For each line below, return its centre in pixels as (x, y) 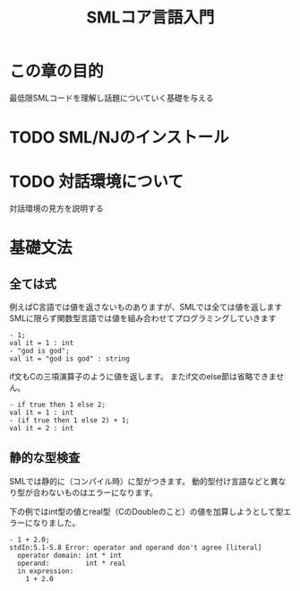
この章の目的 (57, 71)
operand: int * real (72, 563)
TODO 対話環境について (96, 182)
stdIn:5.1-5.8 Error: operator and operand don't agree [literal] (136, 547)
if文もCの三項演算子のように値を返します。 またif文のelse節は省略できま (143, 377)
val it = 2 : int (42, 429)
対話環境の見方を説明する (56, 209)
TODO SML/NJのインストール (120, 138)
